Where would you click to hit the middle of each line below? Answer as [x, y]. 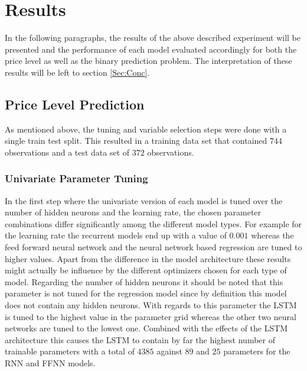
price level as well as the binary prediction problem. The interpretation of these [148, 61]
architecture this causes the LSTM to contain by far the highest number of [140, 339]
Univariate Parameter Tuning [76, 178]
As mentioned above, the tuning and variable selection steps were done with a [146, 129]
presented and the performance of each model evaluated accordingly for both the [151, 49]
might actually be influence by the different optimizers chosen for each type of [146, 270]
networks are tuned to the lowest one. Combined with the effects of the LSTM [146, 328]
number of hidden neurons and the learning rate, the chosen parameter [133, 212]
